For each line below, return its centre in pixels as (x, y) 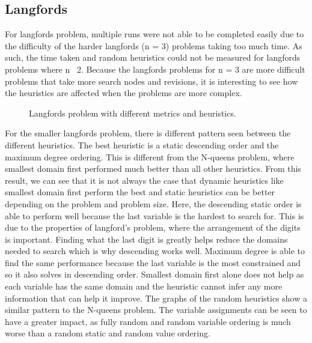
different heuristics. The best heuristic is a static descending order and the (142, 144)
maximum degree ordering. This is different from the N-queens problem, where (150, 156)
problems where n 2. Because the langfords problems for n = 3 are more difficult (155, 69)
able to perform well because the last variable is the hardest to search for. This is (154, 215)
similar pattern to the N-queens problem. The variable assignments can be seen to (156, 310)
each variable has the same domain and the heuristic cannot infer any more (144, 286)
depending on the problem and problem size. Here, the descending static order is (153, 203)
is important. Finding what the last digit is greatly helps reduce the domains (146, 239)
